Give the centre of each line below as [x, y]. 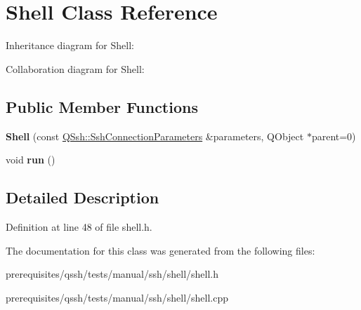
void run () [31, 160]
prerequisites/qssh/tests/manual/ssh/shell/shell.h [112, 274]
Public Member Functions [102, 106]
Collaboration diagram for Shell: [75, 68]
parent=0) [334, 136]
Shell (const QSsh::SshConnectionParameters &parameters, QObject [155, 136]
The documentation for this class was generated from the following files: [160, 250]
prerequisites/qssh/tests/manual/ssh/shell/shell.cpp [117, 297]
